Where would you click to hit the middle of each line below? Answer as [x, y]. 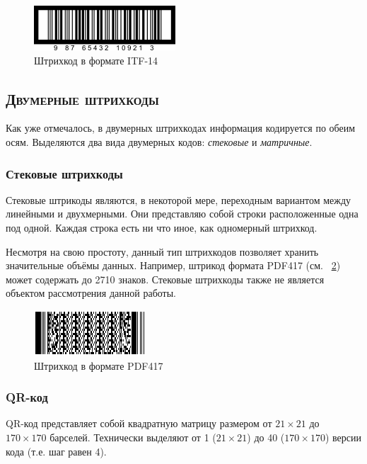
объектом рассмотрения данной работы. [91, 293]
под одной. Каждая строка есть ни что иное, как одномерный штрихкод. [162, 227]
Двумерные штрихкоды [82, 98]
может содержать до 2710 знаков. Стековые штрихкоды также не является [165, 279]
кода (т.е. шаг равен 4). [56, 451]
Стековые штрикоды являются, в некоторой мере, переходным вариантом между [179, 199]
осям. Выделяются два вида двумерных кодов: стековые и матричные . [159, 141]
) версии [343, 437]
